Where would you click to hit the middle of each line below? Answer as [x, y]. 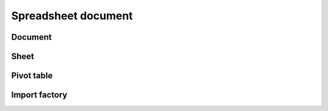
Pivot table [32, 76]
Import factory [39, 95]
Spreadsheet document [72, 16]
